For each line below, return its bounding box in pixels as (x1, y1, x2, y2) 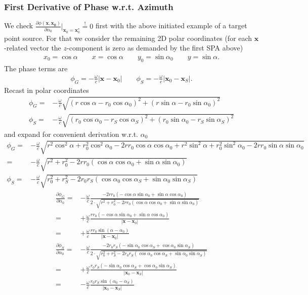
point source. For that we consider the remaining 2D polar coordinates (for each (4, 32, 252, 43)
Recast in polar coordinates (4, 84, 89, 95)
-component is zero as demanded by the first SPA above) (67, 42, 243, 53)
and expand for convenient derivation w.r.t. (4, 128, 138, 139)
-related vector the (4, 42, 61, 53)
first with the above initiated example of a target (96, 20, 247, 31)
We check (4, 20, 33, 31)
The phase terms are (4, 63, 68, 73)
